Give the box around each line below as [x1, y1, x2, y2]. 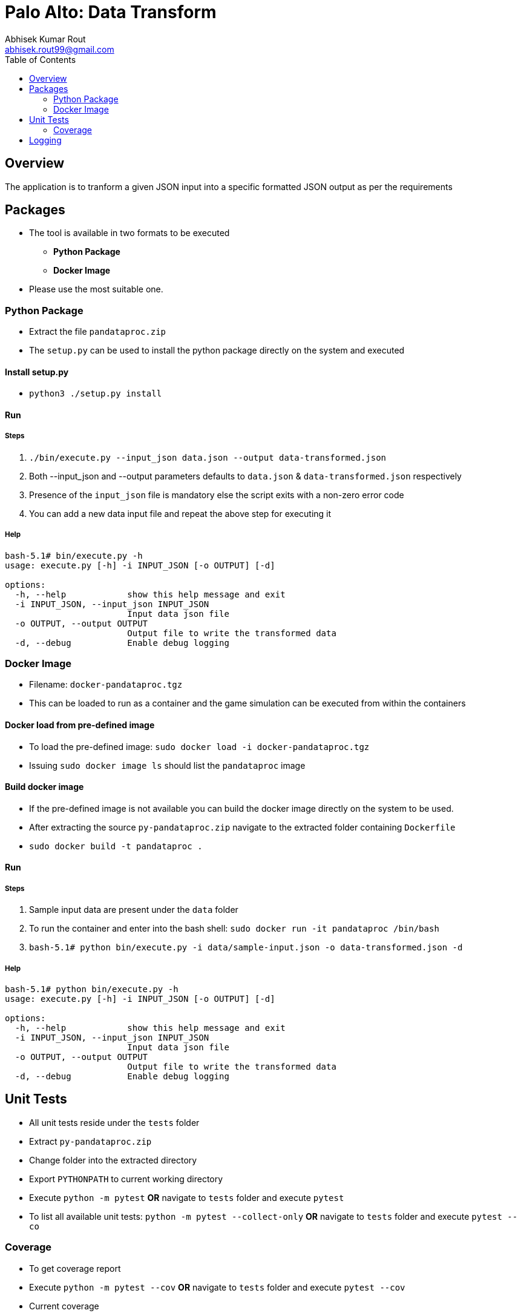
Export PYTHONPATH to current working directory [29, 1173, 223, 1184]
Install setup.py [5, 366, 69, 377]
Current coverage [29, 1300, 99, 1311]
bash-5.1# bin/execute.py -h [5, 550, 143, 561]
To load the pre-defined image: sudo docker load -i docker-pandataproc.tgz [29, 741, 370, 752]
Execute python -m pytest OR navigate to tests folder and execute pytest [29, 1192, 344, 1203]
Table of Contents [5, 54, 76, 65]
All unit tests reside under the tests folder [29, 1117, 200, 1128]
